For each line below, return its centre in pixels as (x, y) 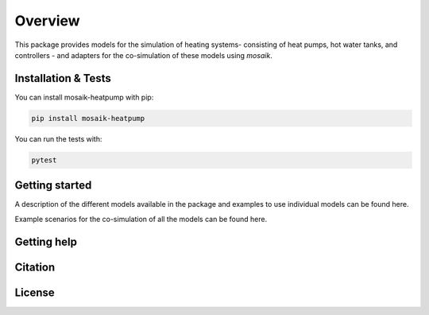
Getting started (53, 186)
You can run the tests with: (58, 138)
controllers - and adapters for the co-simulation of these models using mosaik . (144, 55)
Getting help (46, 241)
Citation (35, 267)
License (35, 292)
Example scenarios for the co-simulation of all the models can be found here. (141, 219)
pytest (44, 160)
